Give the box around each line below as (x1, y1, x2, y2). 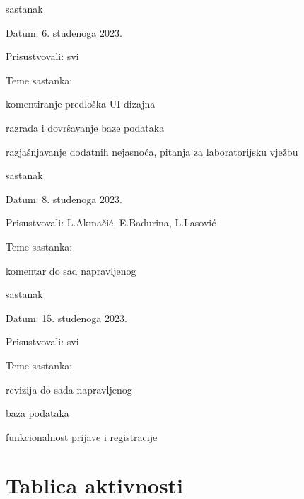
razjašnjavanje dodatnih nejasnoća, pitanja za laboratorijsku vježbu (6, 144, 298, 159)
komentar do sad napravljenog (6, 263, 136, 277)
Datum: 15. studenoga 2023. (6, 310, 127, 325)
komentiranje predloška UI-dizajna (6, 96, 156, 111)
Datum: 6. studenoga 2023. (6, 25, 122, 40)
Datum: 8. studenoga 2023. (6, 191, 122, 206)
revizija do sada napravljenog (6, 382, 132, 396)
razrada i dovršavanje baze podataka (6, 120, 165, 134)
